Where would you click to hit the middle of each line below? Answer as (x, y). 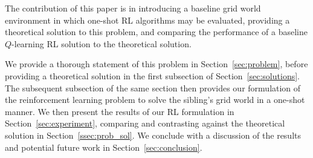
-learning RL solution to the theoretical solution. (102, 43)
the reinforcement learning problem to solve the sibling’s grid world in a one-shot (155, 100)
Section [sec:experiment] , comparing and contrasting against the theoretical (145, 123)
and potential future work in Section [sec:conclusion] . (104, 147)
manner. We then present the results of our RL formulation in (120, 111)
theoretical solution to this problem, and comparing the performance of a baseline (156, 32)
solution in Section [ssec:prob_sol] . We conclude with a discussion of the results (153, 135)
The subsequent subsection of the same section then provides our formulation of (153, 87)
